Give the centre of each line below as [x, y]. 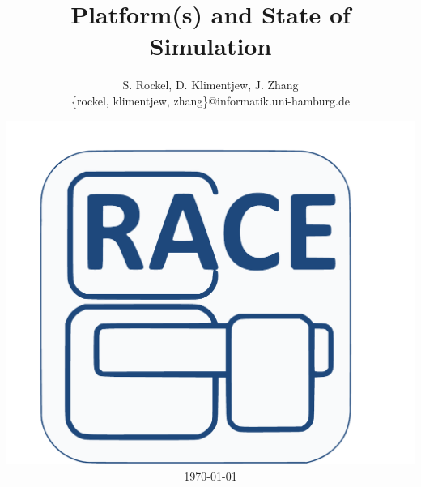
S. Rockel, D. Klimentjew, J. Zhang [210, 85]
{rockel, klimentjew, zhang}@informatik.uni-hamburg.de [210, 100]
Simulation [210, 46]
